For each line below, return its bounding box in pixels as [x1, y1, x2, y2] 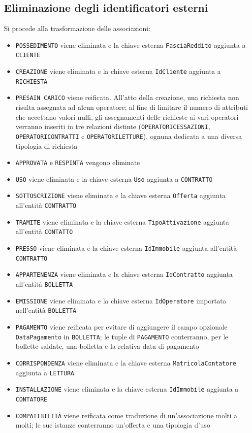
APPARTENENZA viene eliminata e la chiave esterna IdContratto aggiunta [15, 269, 233, 279]
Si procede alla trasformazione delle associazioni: [4, 23, 151, 33]
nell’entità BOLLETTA [15, 305, 76, 315]
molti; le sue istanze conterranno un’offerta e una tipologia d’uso [15, 420, 210, 430]
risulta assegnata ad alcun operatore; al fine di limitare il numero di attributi [15, 102, 248, 112]
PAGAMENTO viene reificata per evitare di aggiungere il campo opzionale [15, 322, 227, 332]
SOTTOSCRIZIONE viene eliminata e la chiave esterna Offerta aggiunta [15, 190, 226, 200]
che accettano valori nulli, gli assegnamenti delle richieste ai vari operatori [15, 111, 239, 122]
